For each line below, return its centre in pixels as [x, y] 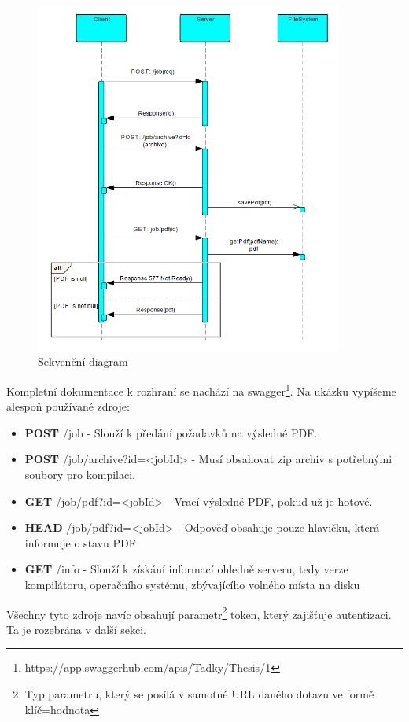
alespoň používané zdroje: [68, 406]
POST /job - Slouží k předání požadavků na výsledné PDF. [171, 432]
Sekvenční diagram [83, 361]
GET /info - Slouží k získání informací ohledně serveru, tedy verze [186, 569]
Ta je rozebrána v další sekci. [76, 629]
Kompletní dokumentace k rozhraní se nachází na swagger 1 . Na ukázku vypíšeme [201, 389]
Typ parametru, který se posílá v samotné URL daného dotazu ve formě [199, 693]
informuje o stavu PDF [80, 542]
